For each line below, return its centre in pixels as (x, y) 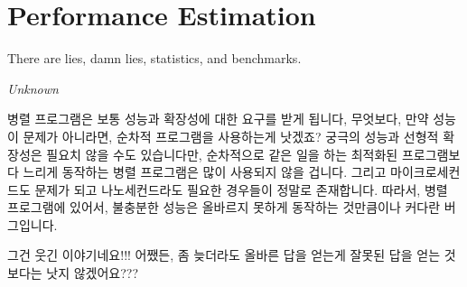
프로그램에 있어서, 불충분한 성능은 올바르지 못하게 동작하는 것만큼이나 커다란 (224, 207)
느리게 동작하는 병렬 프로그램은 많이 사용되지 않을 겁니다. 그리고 (205, 172)
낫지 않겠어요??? (93, 273)
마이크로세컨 (425, 172)
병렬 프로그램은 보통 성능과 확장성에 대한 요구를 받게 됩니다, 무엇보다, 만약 (218, 119)
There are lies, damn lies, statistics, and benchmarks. (154, 58)
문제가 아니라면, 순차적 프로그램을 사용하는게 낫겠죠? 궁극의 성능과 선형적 (231, 136)
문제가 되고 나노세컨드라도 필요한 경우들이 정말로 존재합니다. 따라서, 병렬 (241, 189)
